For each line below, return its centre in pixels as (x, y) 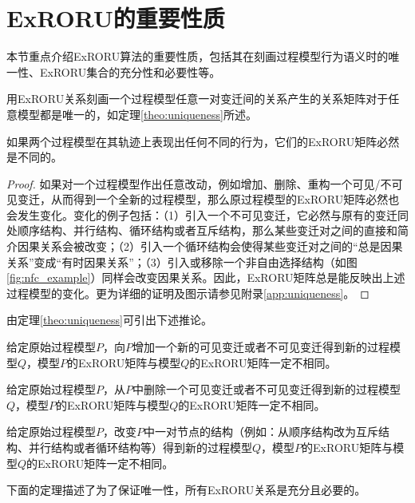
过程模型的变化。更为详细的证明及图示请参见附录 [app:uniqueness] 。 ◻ (188, 293)
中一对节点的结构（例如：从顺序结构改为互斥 (261, 432)
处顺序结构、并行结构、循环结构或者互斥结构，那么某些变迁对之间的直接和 (202, 230)
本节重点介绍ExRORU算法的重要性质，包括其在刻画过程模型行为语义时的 (198, 56)
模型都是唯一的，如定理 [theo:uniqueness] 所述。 (137, 114)
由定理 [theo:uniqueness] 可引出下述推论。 (110, 320)
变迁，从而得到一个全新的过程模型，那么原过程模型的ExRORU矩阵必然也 (208, 199)
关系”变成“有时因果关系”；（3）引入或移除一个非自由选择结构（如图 (182, 261)
